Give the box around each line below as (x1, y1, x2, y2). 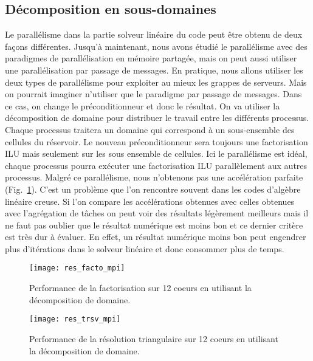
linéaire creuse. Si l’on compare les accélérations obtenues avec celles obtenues (5, 194, 295, 207)
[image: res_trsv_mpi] (29, 315, 121, 324)
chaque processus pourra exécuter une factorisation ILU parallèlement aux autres (5, 159, 308, 171)
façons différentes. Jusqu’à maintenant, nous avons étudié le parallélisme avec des (5, 40, 308, 52)
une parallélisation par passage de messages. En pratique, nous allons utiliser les (5, 63, 303, 76)
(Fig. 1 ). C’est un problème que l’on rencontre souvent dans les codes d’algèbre (5, 182, 301, 195)
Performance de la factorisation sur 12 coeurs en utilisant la (29, 281, 252, 294)
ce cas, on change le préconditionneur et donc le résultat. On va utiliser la (5, 99, 280, 112)
